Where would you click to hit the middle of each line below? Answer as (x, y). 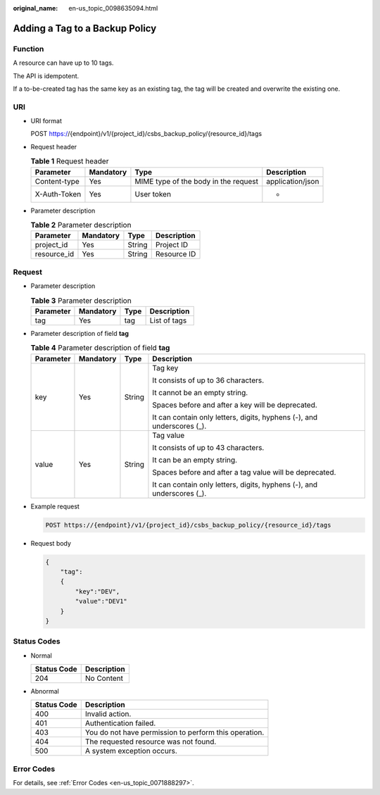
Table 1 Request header (70, 161)
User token (153, 194)
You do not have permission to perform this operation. (175, 732)
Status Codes (37, 641)
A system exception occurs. (131, 751)
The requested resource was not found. (151, 741)
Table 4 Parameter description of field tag (100, 348)
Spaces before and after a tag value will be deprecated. (244, 472)
